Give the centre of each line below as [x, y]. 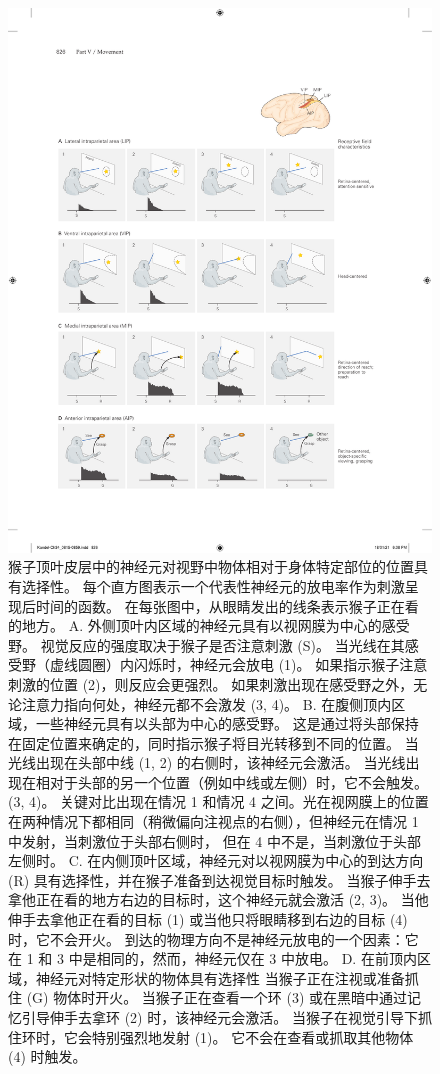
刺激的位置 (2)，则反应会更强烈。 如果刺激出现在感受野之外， [211, 683]
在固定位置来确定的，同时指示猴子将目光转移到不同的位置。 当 [213, 742]
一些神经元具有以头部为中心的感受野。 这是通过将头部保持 [227, 723]
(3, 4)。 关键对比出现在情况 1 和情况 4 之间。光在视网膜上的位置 [218, 801]
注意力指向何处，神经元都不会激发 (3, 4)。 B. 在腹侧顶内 [206, 703]
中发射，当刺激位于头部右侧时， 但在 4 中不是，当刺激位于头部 [214, 840]
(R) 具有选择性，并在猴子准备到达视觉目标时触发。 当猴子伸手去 [219, 879]
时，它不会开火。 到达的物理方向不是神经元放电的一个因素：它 [213, 938]
